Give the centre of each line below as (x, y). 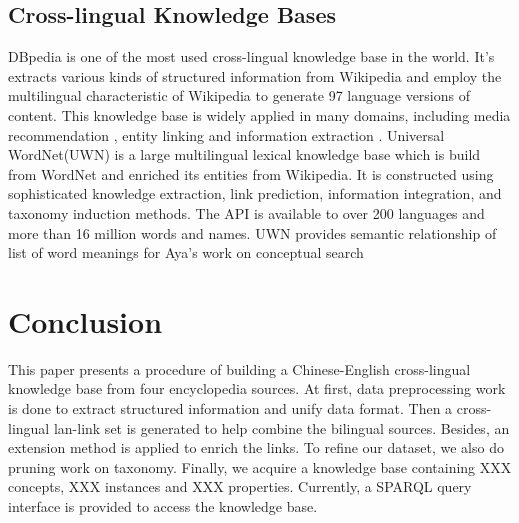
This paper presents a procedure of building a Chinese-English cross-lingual (239, 368)
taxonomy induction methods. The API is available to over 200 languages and (246, 212)
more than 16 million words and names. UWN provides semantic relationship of (252, 232)
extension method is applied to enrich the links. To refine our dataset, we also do (256, 447)
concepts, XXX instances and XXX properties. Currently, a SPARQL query (240, 486)
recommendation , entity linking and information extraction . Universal (226, 134)
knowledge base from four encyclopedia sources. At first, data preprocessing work (257, 388)
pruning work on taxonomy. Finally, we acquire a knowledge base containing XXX (260, 466)
